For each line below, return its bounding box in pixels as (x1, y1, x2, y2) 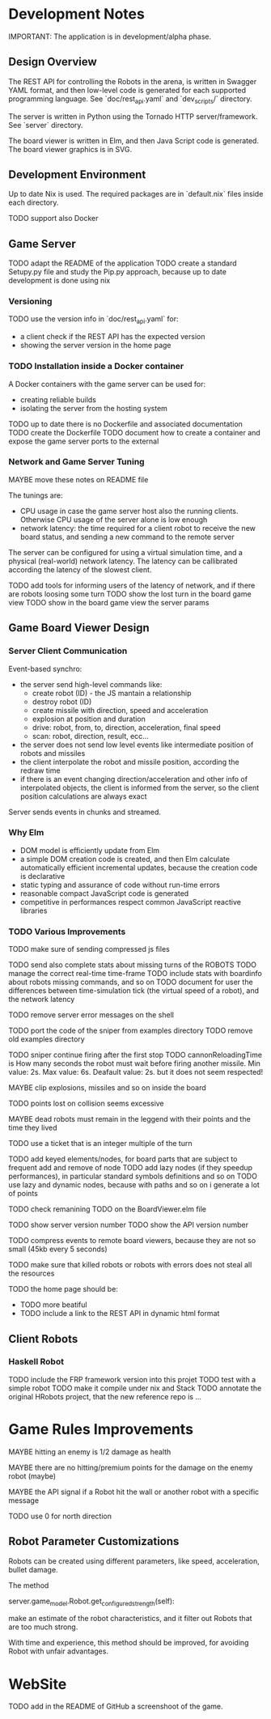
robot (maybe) (8, 1471, 57, 1481)
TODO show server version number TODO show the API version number (8, 1220, 249, 1230)
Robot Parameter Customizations (8, 1534, 180, 1548)
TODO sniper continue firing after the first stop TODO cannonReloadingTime (8, 1050, 263, 1060)
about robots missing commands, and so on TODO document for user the (8, 977, 253, 987)
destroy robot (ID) (32, 697, 92, 707)
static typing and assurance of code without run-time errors (19, 880, 220, 889)
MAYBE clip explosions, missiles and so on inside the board (8, 1083, 206, 1093)
